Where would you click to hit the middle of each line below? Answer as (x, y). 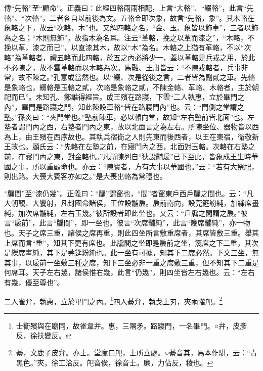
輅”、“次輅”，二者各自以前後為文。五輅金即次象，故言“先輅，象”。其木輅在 (129, 17)
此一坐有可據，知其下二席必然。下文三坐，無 (184, 252)
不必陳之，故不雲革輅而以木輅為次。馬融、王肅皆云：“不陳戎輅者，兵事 (123, 67)
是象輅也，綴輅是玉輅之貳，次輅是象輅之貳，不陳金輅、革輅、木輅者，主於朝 (131, 87)
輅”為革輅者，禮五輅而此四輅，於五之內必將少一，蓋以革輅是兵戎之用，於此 (130, 57)
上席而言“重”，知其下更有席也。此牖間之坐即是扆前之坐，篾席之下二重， (124, 242)
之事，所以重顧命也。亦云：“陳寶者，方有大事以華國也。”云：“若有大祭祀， (135, 166)
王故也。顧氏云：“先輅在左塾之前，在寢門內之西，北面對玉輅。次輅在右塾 (126, 146)
